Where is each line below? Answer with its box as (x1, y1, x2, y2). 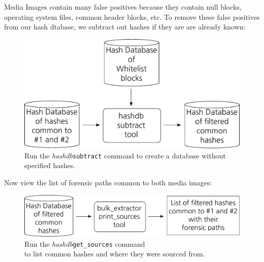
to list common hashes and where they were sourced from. (24, 248, 205, 259)
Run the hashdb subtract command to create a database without (24, 150, 226, 160)
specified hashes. (24, 160, 76, 171)
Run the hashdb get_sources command (24, 238, 145, 249)
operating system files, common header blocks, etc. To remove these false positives (4, 11, 260, 22)
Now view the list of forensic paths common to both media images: (4, 177, 212, 187)
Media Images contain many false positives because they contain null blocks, (4, 2, 242, 12)
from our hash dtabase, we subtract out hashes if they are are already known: (4, 21, 246, 32)
